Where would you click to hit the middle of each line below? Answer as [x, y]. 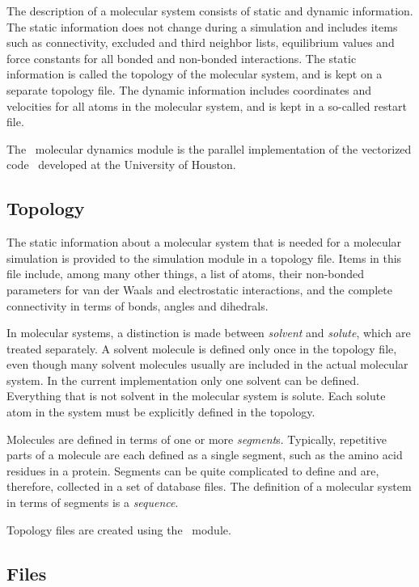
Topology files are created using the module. [119, 529]
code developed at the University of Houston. [121, 165]
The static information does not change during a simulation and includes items [202, 26]
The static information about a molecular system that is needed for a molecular [204, 242]
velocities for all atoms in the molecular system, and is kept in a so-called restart [207, 106]
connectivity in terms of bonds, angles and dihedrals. [138, 305]
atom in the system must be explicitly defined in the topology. [161, 412]
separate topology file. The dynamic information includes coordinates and [189, 89]
